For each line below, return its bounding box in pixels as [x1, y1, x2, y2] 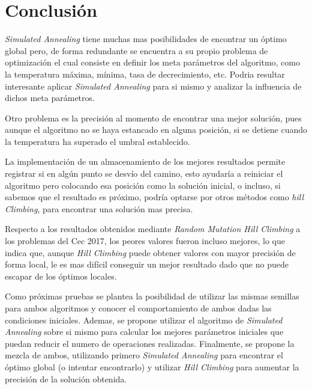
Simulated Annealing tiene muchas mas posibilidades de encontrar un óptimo [5, 32, 287, 45]
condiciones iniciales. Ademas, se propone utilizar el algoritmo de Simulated [5, 313, 283, 326]
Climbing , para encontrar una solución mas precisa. [5, 202, 193, 215]
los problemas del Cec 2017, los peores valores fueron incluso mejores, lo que [5, 234, 285, 247]
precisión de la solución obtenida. [5, 372, 127, 385]
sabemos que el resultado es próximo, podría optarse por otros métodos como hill [5, 191, 304, 203]
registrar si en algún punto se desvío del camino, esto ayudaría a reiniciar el [5, 167, 283, 180]
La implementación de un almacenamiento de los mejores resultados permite [5, 155, 286, 168]
